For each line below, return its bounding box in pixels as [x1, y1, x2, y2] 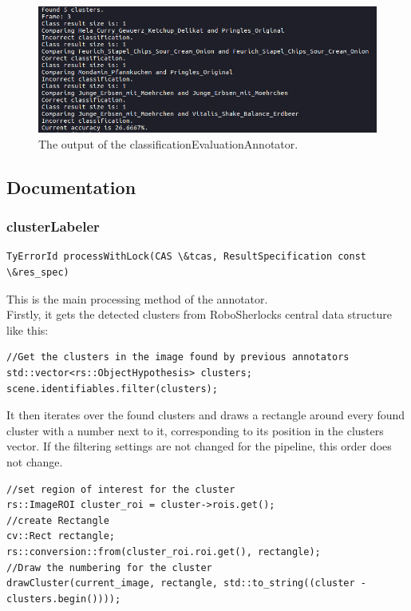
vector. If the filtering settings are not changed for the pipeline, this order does [6, 438, 392, 454]
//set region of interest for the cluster [6, 483, 235, 495]
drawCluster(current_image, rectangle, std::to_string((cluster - [6, 577, 367, 589]
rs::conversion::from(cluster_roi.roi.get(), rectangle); [6, 546, 321, 557]
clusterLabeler [6, 216, 100, 236]
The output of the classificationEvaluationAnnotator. [38, 135, 298, 152]
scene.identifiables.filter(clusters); [6, 383, 218, 395]
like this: [6, 321, 49, 338]
